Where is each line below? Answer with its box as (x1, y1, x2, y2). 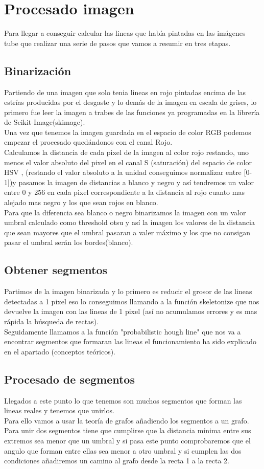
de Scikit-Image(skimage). (4, 117, 85, 127)
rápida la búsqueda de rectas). (4, 316, 99, 326)
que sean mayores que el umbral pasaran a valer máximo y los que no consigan (4, 227, 250, 237)
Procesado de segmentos (4, 371, 135, 387)
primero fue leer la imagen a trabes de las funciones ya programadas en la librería (4, 106, 260, 117)
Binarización (4, 62, 71, 78)
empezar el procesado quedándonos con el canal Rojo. (4, 137, 173, 147)
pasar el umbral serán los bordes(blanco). (4, 237, 133, 248)
